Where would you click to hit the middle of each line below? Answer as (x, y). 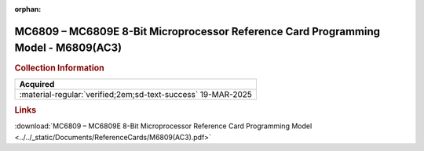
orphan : (28, 9)
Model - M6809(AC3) (68, 48)
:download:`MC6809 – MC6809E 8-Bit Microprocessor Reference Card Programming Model (163, 126)
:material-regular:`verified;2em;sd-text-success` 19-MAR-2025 (136, 94)
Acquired (37, 84)
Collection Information (60, 68)
